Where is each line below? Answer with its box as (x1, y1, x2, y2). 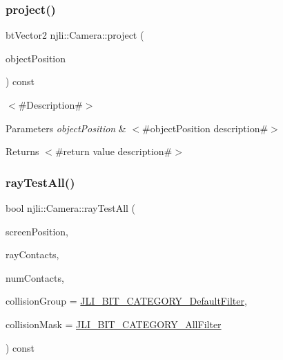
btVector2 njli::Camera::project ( (6, 28, 144, 42)
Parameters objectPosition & (6, 120, 126, 135)
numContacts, (6, 270, 64, 285)
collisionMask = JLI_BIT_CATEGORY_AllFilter (6, 316, 222, 331)
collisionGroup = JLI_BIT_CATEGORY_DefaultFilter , (6, 294, 247, 308)
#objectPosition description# (142, 120, 269, 135)
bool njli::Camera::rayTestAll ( (6, 201, 136, 215)
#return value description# (55, 144, 173, 159)
